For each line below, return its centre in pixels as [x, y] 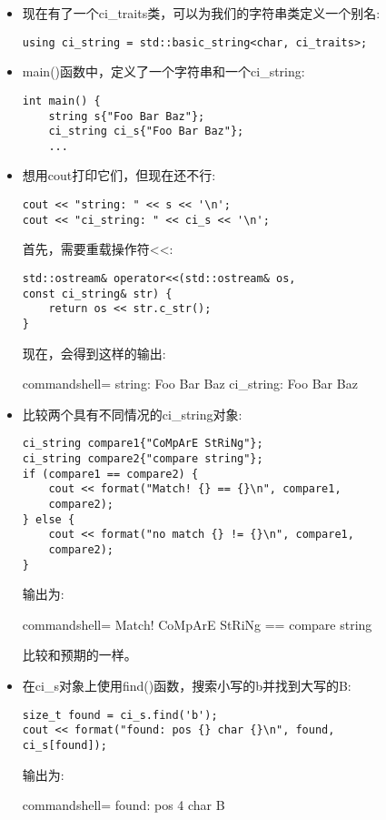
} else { [49, 519]
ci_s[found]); [64, 745]
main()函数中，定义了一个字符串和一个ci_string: [163, 71]
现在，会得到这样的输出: [94, 353]
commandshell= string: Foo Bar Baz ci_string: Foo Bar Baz [190, 384]
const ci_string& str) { [97, 294]
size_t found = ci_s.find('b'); [120, 715]
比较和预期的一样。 [79, 655]
